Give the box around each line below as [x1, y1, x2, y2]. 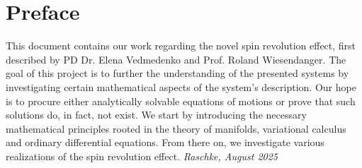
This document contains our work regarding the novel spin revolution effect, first [6, 38, 356, 53]
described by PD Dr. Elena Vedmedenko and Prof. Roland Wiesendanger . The [6, 52, 346, 66]
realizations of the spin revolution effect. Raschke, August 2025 [6, 148, 278, 163]
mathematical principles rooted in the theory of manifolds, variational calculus [6, 121, 346, 136]
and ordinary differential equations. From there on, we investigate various [6, 135, 324, 150]
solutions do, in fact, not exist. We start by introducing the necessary [6, 107, 307, 122]
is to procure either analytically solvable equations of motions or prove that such [6, 93, 356, 108]
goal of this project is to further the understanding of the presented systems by [6, 66, 349, 80]
